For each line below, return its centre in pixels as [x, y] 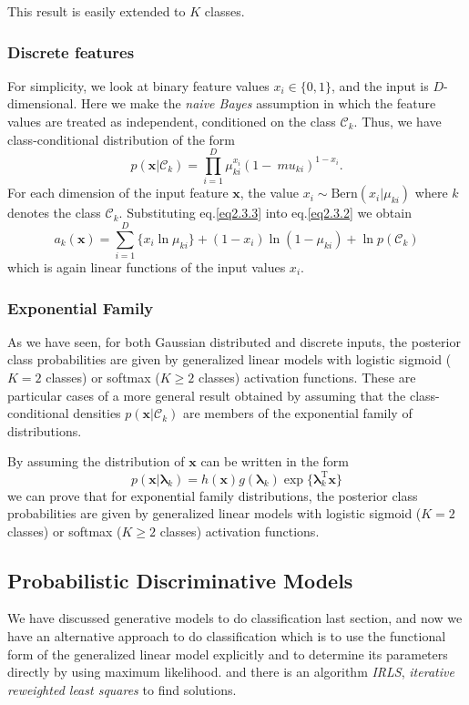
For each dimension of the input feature [118, 193]
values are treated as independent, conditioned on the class [172, 121]
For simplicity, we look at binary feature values [138, 85]
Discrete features [71, 51]
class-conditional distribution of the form [122, 139]
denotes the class [54, 213]
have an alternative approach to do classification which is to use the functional [227, 636]
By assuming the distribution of [96, 461]
